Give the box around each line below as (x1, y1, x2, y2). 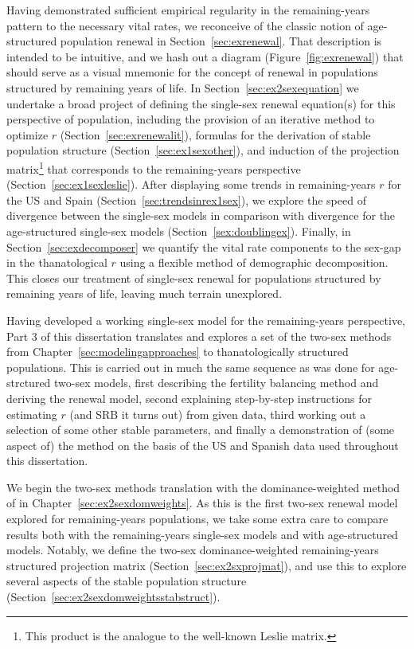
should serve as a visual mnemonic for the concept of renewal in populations (6, 64, 378, 80)
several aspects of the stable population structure (6, 573, 247, 589)
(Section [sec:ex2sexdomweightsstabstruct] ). (6, 588, 221, 605)
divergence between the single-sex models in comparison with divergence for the (6, 207, 396, 224)
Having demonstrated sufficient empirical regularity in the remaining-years (6, 2, 370, 18)
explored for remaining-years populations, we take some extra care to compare (6, 510, 389, 527)
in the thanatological (6, 254, 107, 271)
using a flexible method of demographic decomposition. (119, 254, 389, 271)
